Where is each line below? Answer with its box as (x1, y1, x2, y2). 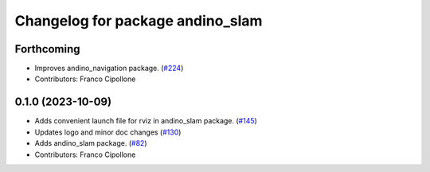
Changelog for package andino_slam (14, 12, 263, 29)
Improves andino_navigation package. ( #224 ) (34, 64, 184, 73)
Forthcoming (14, 42, 80, 56)
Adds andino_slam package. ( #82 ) (34, 139, 147, 148)
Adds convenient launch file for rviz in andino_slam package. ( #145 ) (34, 116, 258, 126)
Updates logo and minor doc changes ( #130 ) (34, 127, 182, 137)
